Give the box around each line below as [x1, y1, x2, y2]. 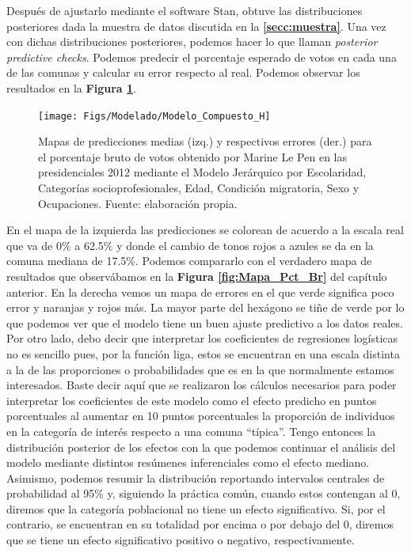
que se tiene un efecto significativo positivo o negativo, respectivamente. [6, 532, 355, 548]
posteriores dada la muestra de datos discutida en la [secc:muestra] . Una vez [6, 17, 386, 34]
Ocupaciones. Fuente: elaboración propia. [38, 195, 238, 211]
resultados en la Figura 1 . [6, 79, 136, 96]
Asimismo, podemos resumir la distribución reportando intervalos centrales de [6, 469, 385, 486]
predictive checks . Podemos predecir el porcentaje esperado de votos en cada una [6, 48, 397, 65]
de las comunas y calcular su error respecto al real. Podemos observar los [6, 64, 360, 81]
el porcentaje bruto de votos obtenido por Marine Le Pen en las [38, 148, 347, 165]
